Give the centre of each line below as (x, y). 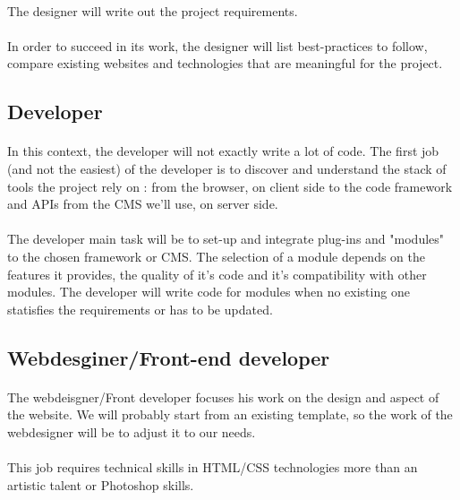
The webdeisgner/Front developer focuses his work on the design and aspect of (223, 397)
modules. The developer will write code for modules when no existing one (209, 292)
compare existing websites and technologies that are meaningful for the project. (225, 63)
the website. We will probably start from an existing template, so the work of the (230, 414)
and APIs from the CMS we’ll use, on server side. (143, 204)
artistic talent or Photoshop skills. (101, 484)
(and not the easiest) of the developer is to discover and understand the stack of (227, 168)
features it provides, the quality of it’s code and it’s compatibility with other (217, 274)
